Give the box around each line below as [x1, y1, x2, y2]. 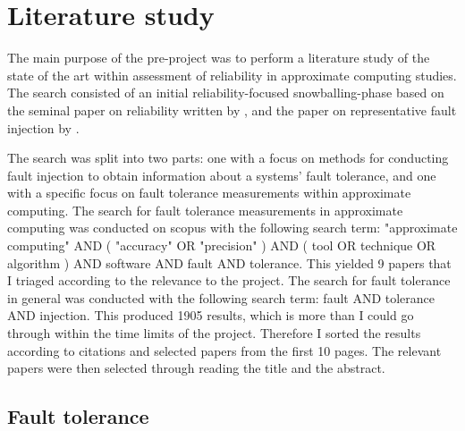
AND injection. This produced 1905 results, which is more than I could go [7, 306, 414, 325]
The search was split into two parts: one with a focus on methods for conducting [7, 148, 449, 167]
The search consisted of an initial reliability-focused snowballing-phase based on [7, 83, 444, 102]
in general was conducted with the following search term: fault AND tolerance [7, 288, 435, 307]
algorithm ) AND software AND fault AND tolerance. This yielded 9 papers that [7, 253, 452, 272]
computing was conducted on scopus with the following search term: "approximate [7, 218, 458, 237]
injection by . [7, 118, 80, 137]
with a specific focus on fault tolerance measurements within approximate [7, 183, 411, 202]
